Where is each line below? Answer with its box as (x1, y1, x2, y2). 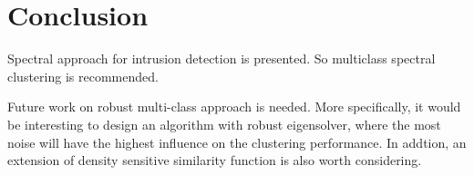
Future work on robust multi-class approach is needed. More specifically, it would (7, 97, 461, 116)
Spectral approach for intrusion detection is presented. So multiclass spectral (7, 49, 436, 68)
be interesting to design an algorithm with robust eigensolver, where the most (7, 114, 441, 133)
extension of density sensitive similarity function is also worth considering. (7, 151, 422, 170)
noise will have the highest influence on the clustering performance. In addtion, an (7, 132, 467, 151)
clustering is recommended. (7, 66, 159, 85)
